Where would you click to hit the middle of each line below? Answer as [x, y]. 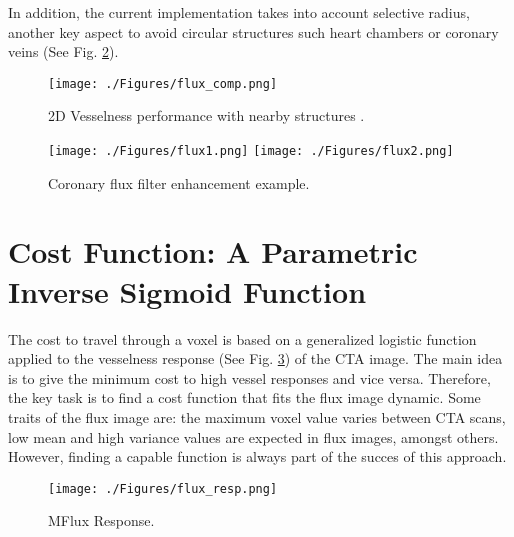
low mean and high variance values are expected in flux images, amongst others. [253, 436]
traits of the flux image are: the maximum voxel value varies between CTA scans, [257, 416]
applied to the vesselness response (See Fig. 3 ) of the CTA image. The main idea [255, 358]
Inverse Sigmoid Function [187, 290]
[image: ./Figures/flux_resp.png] [163, 488]
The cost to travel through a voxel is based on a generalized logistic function [242, 338]
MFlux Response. [101, 520]
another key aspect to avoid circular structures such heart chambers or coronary [253, 31]
